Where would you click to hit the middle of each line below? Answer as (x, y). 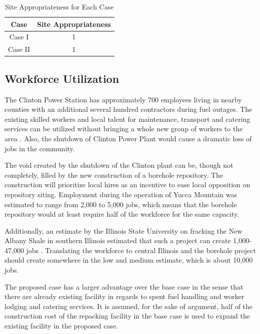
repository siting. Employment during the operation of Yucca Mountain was (121, 194)
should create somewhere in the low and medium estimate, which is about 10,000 (129, 260)
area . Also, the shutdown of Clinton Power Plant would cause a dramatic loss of (128, 138)
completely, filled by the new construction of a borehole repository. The (114, 174)
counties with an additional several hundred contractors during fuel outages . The (128, 109)
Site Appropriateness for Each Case (59, 6)
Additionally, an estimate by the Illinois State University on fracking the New (123, 230)
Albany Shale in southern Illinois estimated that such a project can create (118, 240)
